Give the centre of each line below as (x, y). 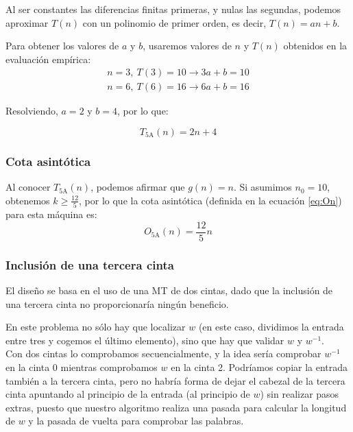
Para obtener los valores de (62, 46)
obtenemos (28, 200)
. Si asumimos (263, 187)
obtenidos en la (315, 46)
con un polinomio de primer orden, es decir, (174, 22)
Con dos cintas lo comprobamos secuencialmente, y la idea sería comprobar (163, 353)
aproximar (27, 22)
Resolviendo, (32, 111)
